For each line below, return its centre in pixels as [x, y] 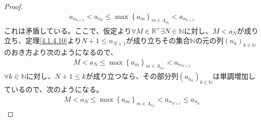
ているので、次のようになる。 [54, 89]
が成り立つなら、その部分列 [132, 76]
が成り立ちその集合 [158, 40]
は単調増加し [234, 76]
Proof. [13, 6]
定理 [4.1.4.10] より [53, 40]
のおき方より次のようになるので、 [61, 52]
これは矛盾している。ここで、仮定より [68, 30]
